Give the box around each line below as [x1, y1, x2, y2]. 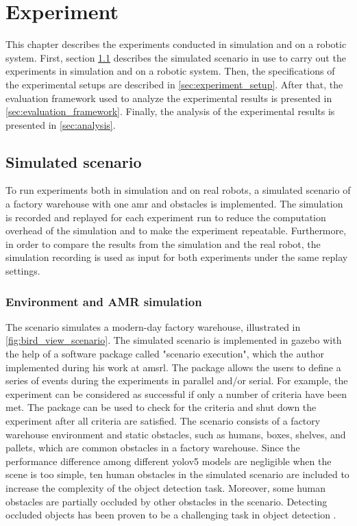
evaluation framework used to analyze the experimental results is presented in [5, 90, 332, 105]
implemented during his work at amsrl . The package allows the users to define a [5, 360, 341, 374]
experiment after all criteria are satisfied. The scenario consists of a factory [5, 414, 321, 428]
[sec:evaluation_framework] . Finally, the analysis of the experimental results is [5, 104, 335, 118]
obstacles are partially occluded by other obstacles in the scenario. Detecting [5, 494, 328, 508]
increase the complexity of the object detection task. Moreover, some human [5, 480, 325, 494]
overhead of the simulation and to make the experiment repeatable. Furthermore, [5, 223, 347, 238]
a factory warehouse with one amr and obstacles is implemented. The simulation [5, 197, 343, 211]
